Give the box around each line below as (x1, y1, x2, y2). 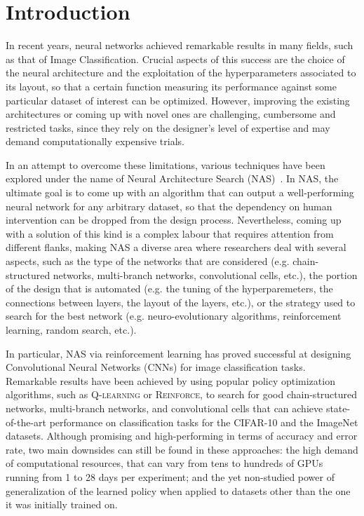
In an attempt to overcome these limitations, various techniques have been (6, 157, 325, 172)
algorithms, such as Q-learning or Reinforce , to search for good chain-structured (6, 387, 358, 402)
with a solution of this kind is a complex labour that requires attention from (6, 226, 334, 240)
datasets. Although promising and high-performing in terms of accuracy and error (6, 428, 358, 443)
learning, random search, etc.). (6, 322, 137, 337)
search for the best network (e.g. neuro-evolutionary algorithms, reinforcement (6, 308, 342, 323)
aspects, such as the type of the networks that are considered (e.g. (6, 254, 290, 269)
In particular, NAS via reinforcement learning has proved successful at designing (6, 346, 351, 360)
